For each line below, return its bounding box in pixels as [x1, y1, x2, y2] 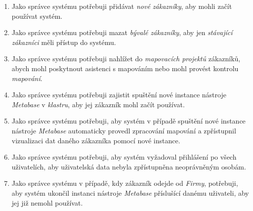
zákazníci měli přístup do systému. [11, 37, 116, 47]
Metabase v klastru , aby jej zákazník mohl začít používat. [11, 99, 185, 109]
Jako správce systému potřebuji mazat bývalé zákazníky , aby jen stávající [11, 27, 233, 38]
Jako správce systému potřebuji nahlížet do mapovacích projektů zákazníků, [11, 53, 241, 64]
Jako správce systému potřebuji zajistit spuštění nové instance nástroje [11, 89, 226, 100]
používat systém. [11, 10, 63, 21]
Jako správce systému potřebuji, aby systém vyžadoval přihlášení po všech [11, 152, 237, 162]
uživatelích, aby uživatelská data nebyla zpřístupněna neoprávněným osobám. [11, 161, 246, 171]
